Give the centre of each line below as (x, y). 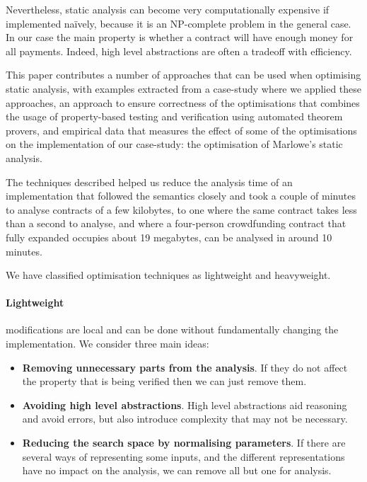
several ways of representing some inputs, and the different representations (183, 456)
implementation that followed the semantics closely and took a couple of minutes (181, 196)
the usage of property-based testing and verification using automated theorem (174, 116)
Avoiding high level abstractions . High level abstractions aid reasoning (185, 404)
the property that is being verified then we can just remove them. (164, 381)
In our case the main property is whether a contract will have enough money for (180, 37)
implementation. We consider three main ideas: (107, 344)
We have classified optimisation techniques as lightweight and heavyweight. (168, 275)
